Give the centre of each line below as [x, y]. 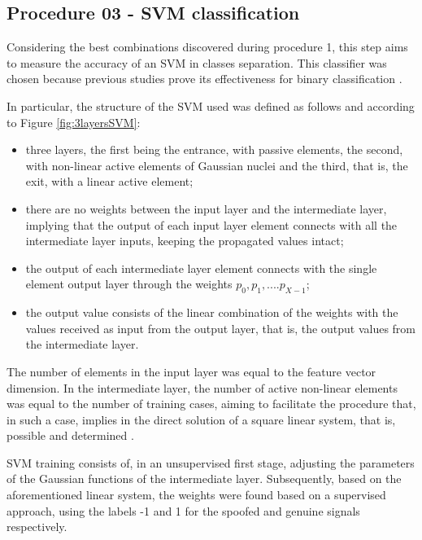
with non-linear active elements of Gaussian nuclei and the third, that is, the [217, 165]
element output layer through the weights [129, 284]
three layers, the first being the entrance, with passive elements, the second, [214, 149]
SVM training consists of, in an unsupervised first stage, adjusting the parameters [211, 462]
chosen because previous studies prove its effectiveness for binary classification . [204, 79]
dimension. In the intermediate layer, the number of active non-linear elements [202, 387]
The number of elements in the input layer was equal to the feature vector [191, 371]
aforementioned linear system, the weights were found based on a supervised [196, 495]
